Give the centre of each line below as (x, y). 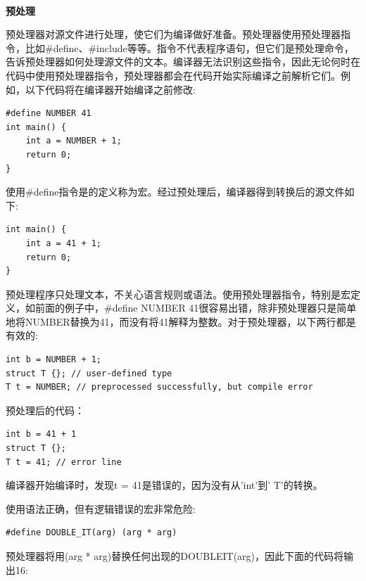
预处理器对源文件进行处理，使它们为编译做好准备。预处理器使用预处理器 (173, 34)
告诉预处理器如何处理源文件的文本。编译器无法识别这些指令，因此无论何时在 (183, 62)
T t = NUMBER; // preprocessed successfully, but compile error (159, 387)
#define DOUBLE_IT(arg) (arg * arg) (91, 533)
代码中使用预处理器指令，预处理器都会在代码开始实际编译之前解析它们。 (173, 75)
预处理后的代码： (45, 410)
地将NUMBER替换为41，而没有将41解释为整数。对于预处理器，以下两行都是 (181, 321)
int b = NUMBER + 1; (54, 360)
